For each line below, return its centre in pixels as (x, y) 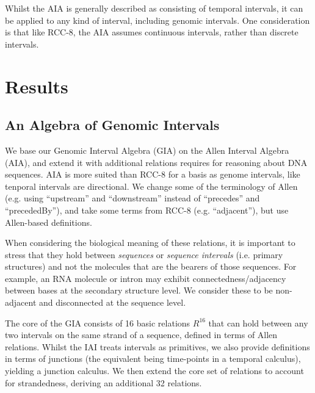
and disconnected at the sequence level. (112, 302)
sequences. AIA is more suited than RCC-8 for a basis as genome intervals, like (153, 174)
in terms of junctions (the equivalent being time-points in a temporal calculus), (153, 359)
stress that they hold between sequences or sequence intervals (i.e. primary (144, 254)
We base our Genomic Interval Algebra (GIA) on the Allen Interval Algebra (147, 150)
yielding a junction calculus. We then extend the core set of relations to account (154, 371)
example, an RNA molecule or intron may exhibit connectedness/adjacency (146, 278)
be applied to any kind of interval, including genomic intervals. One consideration (157, 20)
